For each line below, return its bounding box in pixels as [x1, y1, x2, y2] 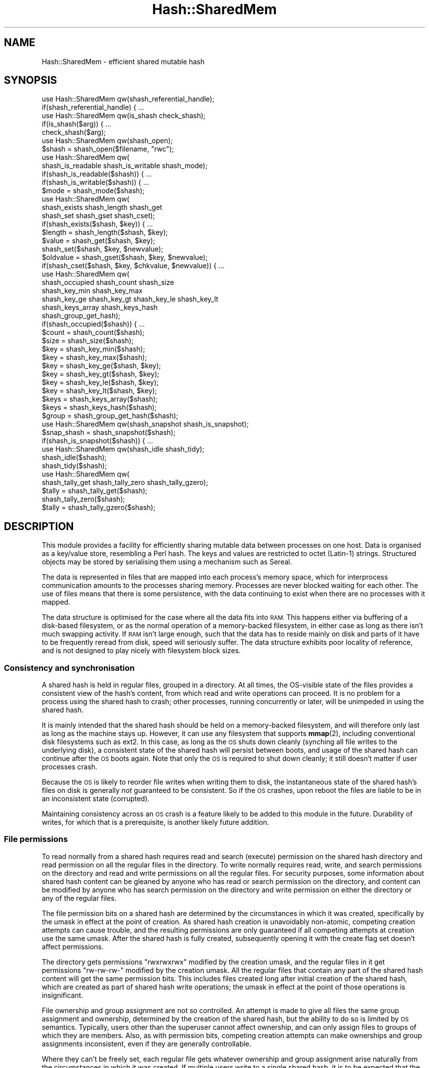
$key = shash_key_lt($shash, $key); [42, 386, 157, 395]
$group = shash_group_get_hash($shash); [42, 411, 178, 420]
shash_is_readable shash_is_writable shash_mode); [42, 161, 208, 170]
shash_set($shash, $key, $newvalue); [42, 245, 164, 254]
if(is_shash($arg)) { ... [42, 120, 112, 128]
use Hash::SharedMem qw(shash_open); [42, 136, 173, 145]
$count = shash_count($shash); [42, 328, 144, 337]
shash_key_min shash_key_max [42, 286, 143, 295]
